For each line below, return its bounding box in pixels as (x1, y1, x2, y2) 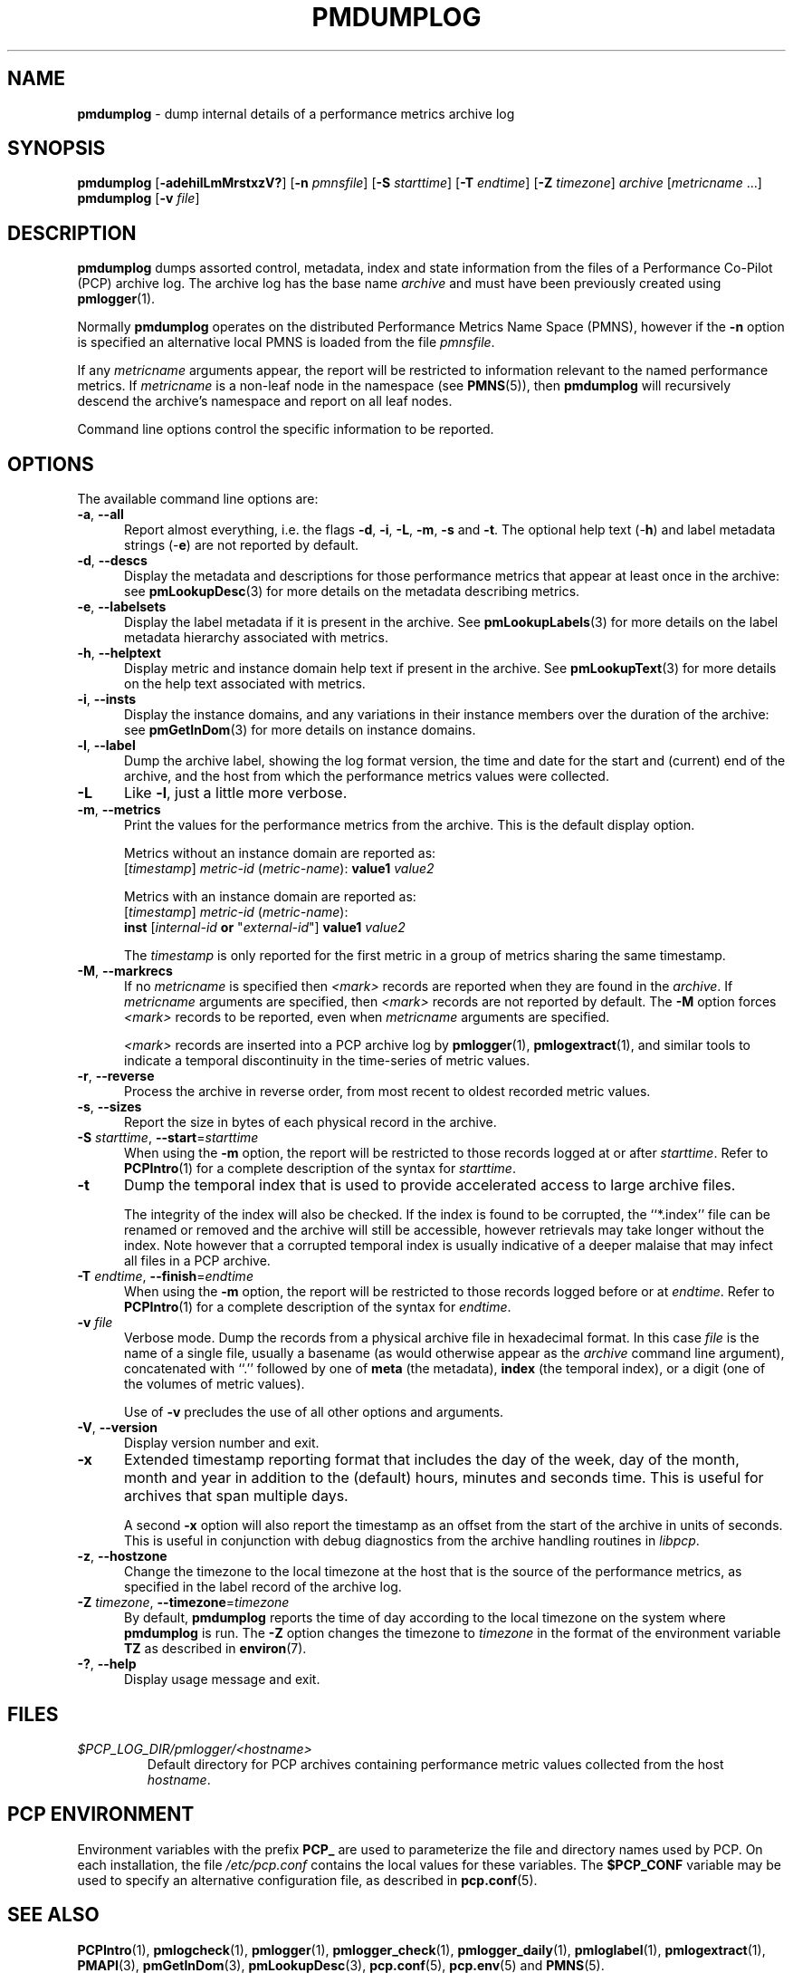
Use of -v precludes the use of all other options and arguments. (124, 1404, 504, 1420)
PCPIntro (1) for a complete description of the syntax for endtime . (124, 1299, 511, 1315)
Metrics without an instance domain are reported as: (124, 845, 436, 861)
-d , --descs (77, 553, 148, 569)
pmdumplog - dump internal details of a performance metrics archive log (77, 105, 515, 121)
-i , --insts (77, 691, 137, 707)
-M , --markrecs (77, 963, 173, 979)
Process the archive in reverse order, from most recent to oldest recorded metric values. (124, 1083, 651, 1100)
